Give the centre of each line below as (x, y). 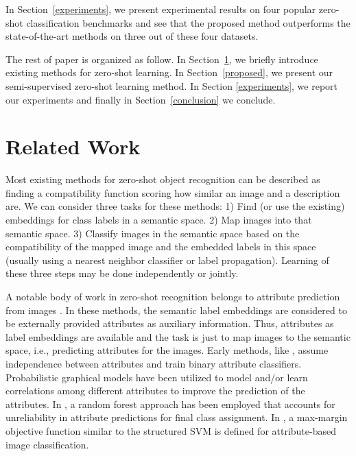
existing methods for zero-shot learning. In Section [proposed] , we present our (169, 72)
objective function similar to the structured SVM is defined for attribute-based (171, 430)
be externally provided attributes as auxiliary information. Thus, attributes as (170, 323)
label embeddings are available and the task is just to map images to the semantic (178, 336)
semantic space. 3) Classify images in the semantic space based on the (153, 233)
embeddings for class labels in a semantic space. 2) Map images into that (159, 220)
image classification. (47, 444)
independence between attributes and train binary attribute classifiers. (154, 363)
